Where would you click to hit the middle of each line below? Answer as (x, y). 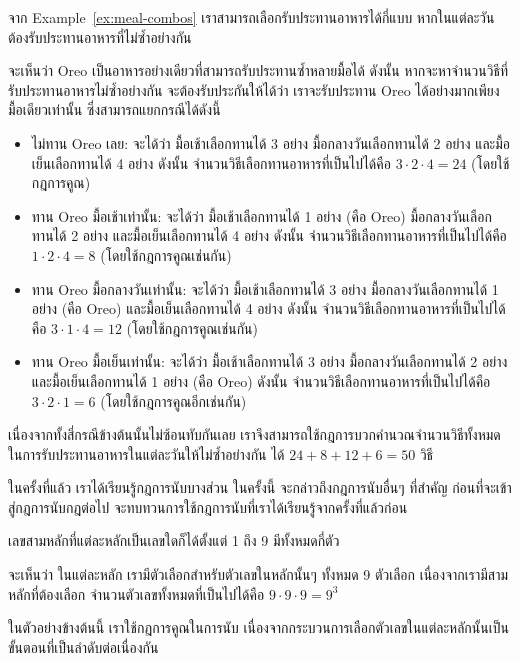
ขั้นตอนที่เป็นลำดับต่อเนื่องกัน (83, 646)
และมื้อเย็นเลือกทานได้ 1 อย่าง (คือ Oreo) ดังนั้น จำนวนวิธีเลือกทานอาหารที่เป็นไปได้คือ (261, 380)
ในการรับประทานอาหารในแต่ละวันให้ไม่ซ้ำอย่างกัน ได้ (146, 453)
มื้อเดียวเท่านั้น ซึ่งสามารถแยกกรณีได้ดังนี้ (114, 109)
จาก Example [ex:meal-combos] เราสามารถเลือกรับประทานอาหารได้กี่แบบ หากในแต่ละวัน (251, 17)
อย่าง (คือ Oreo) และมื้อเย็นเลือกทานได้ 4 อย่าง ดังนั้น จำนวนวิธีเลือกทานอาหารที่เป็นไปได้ (268, 308)
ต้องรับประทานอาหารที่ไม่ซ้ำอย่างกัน (100, 36)
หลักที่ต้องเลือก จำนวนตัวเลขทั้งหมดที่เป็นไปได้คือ (136, 593)
